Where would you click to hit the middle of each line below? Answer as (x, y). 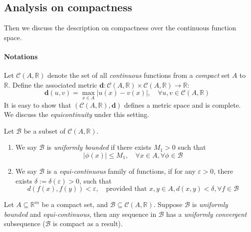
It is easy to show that (38, 104)
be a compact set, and (75, 204)
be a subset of (45, 130)
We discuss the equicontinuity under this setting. (77, 114)
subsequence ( (25, 223)
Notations (21, 56)
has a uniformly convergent (206, 214)
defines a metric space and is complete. (183, 104)
